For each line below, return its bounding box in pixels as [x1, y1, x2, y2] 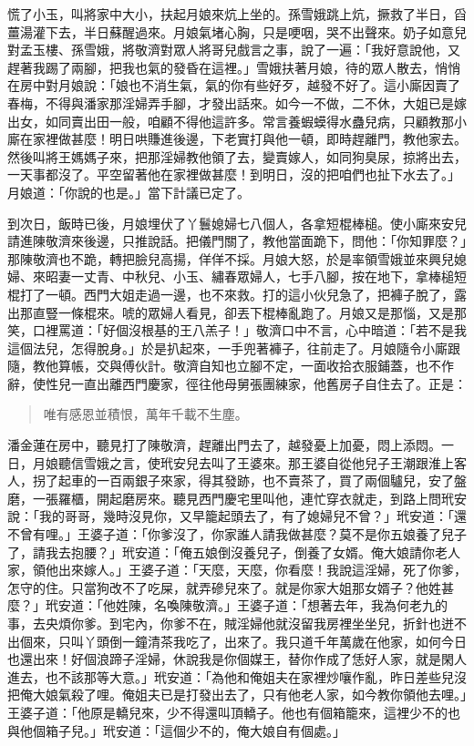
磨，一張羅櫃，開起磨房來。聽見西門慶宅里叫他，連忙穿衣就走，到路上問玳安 [7, 488, 467, 507]
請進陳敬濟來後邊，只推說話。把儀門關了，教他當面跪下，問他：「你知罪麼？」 [7, 231, 467, 250]
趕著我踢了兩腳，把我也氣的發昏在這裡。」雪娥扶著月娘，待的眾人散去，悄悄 [7, 57, 460, 77]
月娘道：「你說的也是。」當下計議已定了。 [7, 182, 250, 201]
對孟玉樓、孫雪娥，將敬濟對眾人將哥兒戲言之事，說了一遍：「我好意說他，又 [7, 40, 460, 59]
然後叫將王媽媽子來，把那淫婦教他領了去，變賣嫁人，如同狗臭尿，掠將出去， [7, 147, 467, 166]
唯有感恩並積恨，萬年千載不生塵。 [43, 404, 248, 424]
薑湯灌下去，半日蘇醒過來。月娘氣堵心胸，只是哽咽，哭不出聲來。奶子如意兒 [7, 22, 467, 41]
